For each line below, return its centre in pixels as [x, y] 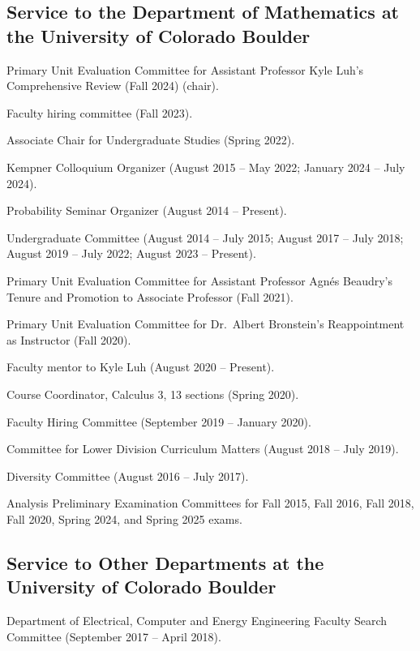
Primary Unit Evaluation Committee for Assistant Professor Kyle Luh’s [185, 69]
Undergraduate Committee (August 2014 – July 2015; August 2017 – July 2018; [205, 237]
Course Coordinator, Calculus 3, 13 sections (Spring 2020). [153, 394]
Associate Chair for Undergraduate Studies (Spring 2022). [151, 140]
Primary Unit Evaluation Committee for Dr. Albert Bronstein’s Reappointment [206, 324]
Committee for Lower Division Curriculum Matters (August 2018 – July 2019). [203, 449]
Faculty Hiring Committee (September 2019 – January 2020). [159, 421]
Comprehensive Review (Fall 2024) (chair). [113, 86]
